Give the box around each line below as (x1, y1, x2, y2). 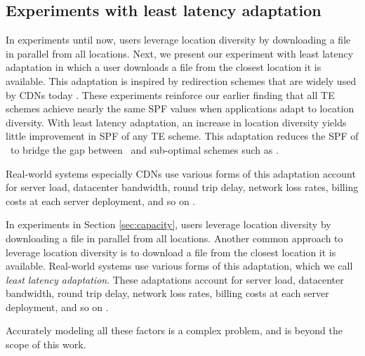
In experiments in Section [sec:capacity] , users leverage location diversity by (6, 217, 331, 232)
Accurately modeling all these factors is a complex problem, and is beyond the (6, 323, 343, 338)
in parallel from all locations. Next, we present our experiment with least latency (6, 46, 354, 60)
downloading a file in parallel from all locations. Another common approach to (6, 230, 343, 245)
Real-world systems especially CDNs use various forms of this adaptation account (6, 166, 356, 180)
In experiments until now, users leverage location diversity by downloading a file (6, 32, 351, 47)
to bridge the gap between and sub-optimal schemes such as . (10, 142, 279, 157)
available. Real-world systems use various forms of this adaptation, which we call (6, 258, 353, 273)
